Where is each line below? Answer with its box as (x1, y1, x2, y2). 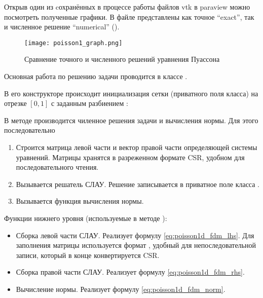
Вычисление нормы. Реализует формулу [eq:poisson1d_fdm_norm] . (16, 283, 226, 294)
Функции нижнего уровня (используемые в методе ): (4, 212, 167, 223)
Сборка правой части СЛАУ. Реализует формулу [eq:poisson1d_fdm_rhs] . (16, 267, 245, 277)
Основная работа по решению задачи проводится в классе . (4, 71, 187, 82)
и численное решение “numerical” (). (4, 21, 120, 32)
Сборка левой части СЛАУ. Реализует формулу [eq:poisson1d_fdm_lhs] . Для (16, 230, 254, 240)
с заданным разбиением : (51, 98, 128, 108)
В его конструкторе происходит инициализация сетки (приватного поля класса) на (4, 88, 258, 98)
